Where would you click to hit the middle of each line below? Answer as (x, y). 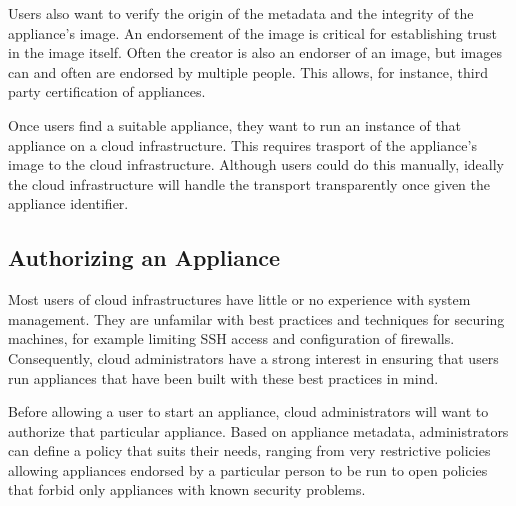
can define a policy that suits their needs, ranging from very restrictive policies (249, 450)
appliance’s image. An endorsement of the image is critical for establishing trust (253, 32)
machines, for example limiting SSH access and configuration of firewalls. (231, 338)
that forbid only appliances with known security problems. (187, 489)
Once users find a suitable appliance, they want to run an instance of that (235, 124)
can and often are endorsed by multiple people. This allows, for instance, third (248, 71)
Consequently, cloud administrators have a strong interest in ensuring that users (253, 357)
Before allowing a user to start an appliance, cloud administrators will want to (248, 411)
